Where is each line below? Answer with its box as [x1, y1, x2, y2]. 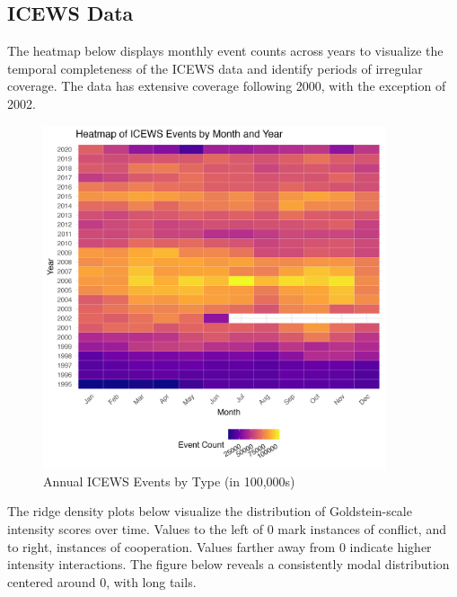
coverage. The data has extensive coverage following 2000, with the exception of [7, 76, 446, 95]
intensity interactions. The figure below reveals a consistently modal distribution [7, 555, 450, 574]
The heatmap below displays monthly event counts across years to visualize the [7, 41, 444, 60]
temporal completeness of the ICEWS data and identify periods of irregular [7, 58, 423, 77]
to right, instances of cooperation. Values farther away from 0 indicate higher [7, 537, 432, 556]
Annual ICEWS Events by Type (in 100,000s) [43, 471, 295, 490]
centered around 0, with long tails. [7, 572, 197, 591]
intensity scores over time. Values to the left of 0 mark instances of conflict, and [7, 519, 446, 538]
